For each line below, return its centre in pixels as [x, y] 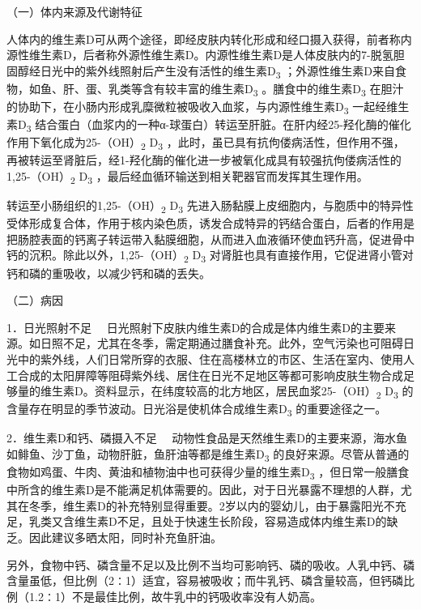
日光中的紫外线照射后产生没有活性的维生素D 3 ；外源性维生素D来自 [217, 71]
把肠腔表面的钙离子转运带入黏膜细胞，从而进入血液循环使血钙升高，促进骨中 [210, 239]
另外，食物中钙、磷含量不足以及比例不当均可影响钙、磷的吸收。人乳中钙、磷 [210, 564]
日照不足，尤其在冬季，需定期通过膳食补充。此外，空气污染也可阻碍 [221, 343]
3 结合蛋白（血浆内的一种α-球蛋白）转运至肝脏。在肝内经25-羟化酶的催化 [219, 125]
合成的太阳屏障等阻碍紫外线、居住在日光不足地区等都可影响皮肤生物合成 [210, 375]
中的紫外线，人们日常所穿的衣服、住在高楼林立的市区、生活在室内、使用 [210, 358]
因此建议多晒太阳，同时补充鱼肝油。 [125, 537]
